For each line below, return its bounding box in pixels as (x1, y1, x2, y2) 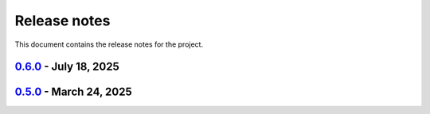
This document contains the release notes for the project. (14, 40, 203, 49)
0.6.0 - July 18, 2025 (14, 60, 119, 74)
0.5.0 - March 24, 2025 (14, 85, 132, 99)
